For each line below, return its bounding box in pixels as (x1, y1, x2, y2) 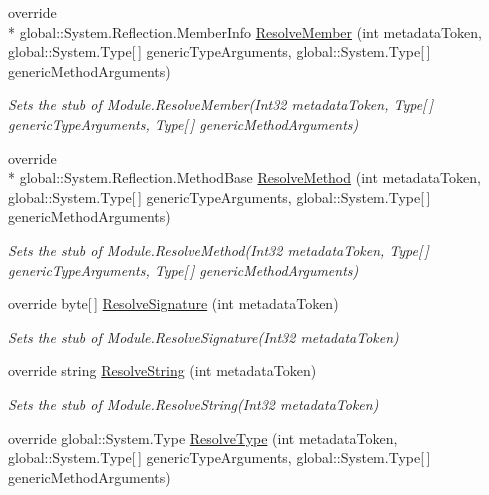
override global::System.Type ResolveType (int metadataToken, (8, 427, 398, 448)
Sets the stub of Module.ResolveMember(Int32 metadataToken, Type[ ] (8, 94, 434, 115)
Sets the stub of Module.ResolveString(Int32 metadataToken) (8, 393, 379, 414)
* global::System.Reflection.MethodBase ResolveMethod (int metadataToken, (8, 167, 481, 188)
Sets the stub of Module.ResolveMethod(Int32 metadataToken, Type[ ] (8, 239, 429, 260)
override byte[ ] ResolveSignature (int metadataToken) (8, 293, 339, 314)
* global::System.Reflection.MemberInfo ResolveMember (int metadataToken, (8, 21, 482, 42)
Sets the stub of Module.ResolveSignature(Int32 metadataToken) (8, 326, 399, 347)
